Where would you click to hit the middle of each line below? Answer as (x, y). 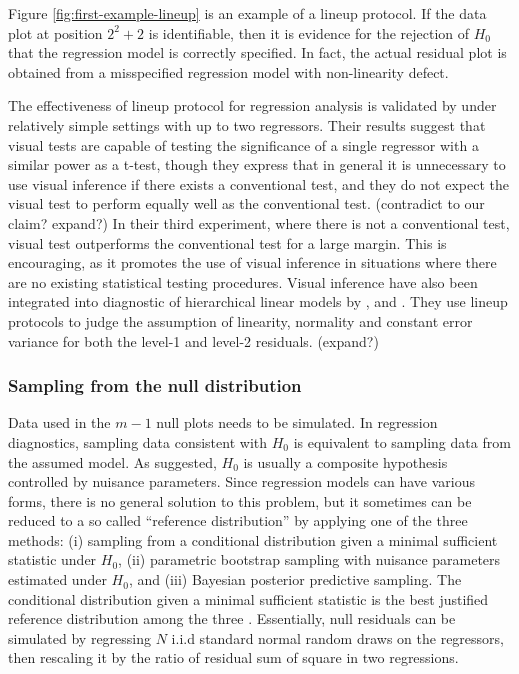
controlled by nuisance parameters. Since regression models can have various (241, 481)
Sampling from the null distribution (155, 385)
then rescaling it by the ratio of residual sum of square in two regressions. (233, 657)
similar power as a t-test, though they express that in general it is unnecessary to (257, 164)
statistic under (52, 559)
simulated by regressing (80, 637)
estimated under (57, 579)
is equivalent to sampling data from (402, 441)
